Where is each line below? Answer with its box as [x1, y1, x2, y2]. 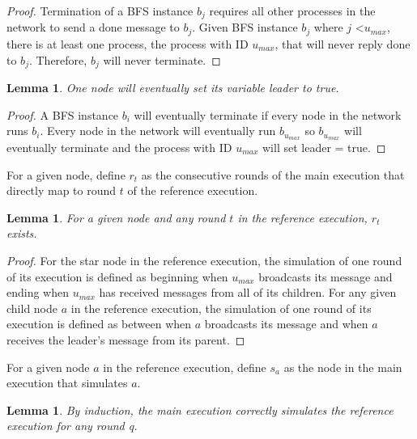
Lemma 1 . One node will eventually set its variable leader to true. [6, 78, 339, 95]
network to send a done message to [6, 19, 180, 36]
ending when [6, 284, 70, 301]
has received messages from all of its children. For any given [99, 284, 397, 301]
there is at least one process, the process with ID [6, 35, 249, 52]
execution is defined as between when [6, 315, 192, 332]
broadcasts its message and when [204, 315, 368, 332]
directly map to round [6, 182, 117, 199]
